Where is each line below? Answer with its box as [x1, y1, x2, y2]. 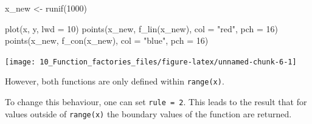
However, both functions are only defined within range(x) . [5, 75, 224, 88]
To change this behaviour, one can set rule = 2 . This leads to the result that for [5, 95, 307, 108]
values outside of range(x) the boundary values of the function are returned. [5, 107, 292, 120]
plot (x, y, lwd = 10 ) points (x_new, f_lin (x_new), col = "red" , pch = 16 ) [5, 22, 279, 35]
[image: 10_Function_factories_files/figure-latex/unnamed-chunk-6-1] [5, 57, 297, 66]
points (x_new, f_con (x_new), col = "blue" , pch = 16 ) [5, 34, 209, 47]
